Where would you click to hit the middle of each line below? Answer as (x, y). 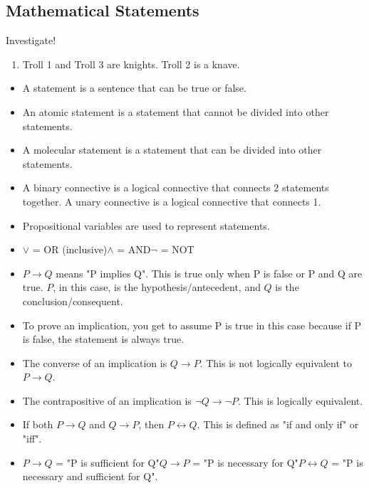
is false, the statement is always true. (103, 339)
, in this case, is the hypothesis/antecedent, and (157, 287)
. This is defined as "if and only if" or (278, 424)
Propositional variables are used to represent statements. (146, 225)
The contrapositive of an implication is (107, 400)
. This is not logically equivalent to (276, 362)
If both (38, 424)
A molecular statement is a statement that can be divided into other (172, 150)
